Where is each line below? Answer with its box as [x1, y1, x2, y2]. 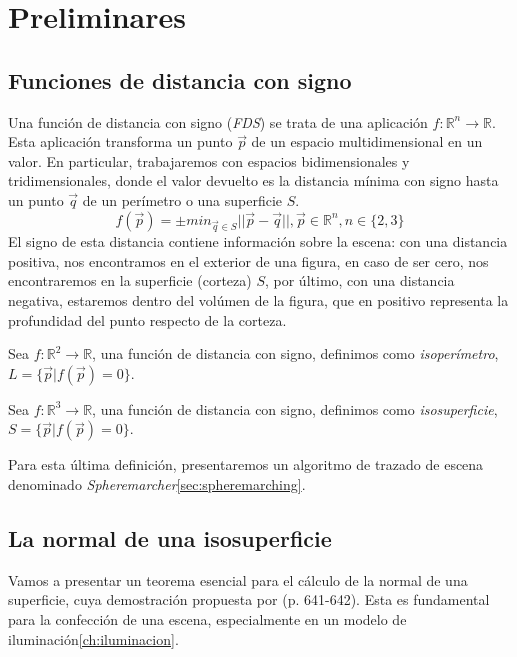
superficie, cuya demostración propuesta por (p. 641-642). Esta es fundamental [8, 589, 490, 610]
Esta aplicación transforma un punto [8, 131, 233, 152]
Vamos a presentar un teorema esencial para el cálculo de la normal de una [8, 569, 468, 590]
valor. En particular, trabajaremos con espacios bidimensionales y [8, 150, 410, 171]
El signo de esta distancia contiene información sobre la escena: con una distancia [8, 231, 508, 252]
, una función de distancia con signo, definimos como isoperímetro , [92, 343, 499, 364]
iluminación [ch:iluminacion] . [8, 628, 179, 649]
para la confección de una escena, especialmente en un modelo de [8, 609, 407, 630]
